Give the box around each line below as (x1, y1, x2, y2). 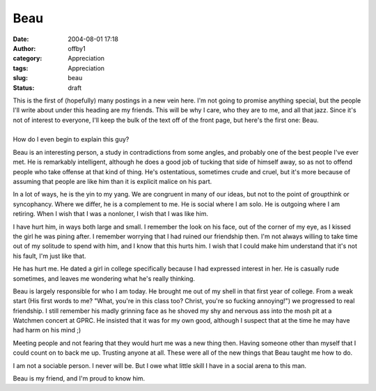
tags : (13, 63, 29, 72)
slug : (13, 74, 28, 82)
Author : (13, 44, 36, 52)
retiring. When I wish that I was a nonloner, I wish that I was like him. (13, 210, 209, 218)
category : (13, 54, 42, 63)
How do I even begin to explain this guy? (13, 135, 130, 144)
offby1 (68, 44, 86, 52)
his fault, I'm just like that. (13, 252, 86, 260)
